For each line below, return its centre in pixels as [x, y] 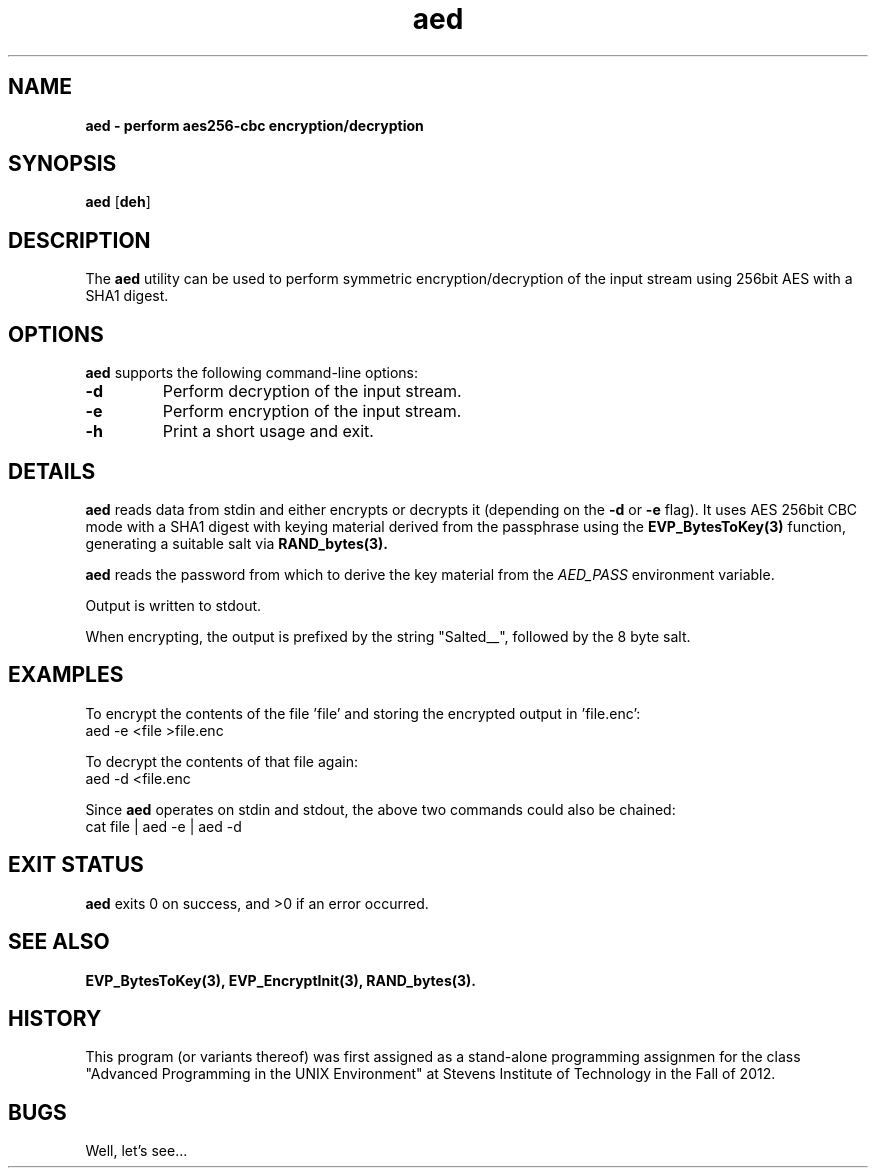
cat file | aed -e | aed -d [163, 826]
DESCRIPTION [79, 240]
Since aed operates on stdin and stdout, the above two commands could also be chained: [380, 809]
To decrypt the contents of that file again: [221, 761]
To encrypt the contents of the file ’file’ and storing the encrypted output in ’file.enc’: [363, 713]
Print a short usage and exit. [268, 431]
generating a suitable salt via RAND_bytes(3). [237, 543]
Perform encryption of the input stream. [312, 411]
